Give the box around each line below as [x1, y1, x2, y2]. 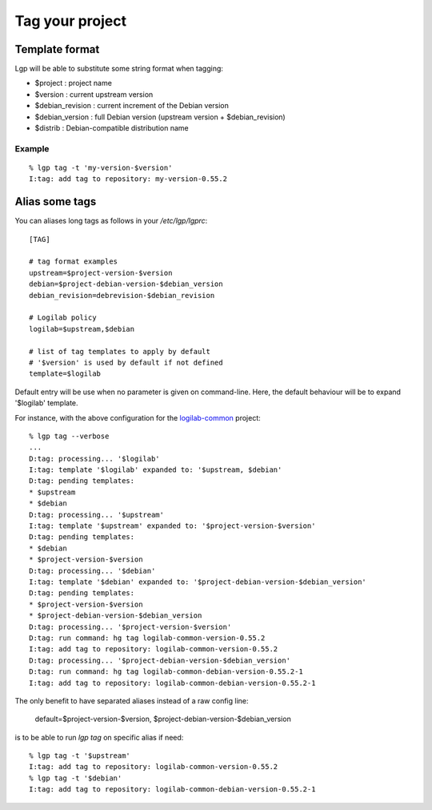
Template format [14, 42, 100, 56]
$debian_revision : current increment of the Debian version [34, 101, 230, 111]
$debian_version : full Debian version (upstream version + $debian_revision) [34, 112, 286, 122]
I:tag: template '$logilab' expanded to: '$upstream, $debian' [29, 465, 282, 474]
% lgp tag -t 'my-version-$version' [29, 163, 173, 172]
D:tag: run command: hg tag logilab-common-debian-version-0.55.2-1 [29, 667, 303, 676]
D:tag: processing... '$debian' [29, 566, 156, 575]
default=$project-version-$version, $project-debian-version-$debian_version [34, 714, 291, 724]
